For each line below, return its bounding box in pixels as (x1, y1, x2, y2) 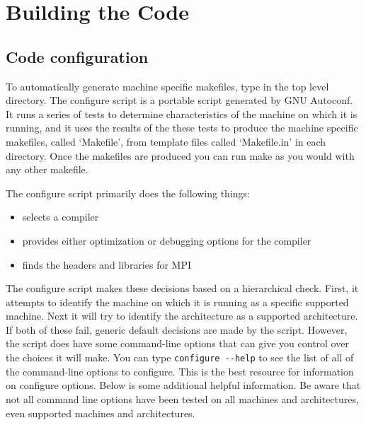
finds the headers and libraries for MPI (22, 257, 192, 272)
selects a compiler (22, 209, 99, 224)
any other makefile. (6, 162, 88, 177)
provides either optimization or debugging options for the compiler (22, 233, 311, 248)
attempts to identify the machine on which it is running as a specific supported (6, 294, 349, 309)
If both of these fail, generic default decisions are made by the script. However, (6, 322, 348, 337)
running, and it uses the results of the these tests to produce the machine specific (6, 120, 358, 135)
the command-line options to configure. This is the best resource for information (6, 363, 354, 378)
